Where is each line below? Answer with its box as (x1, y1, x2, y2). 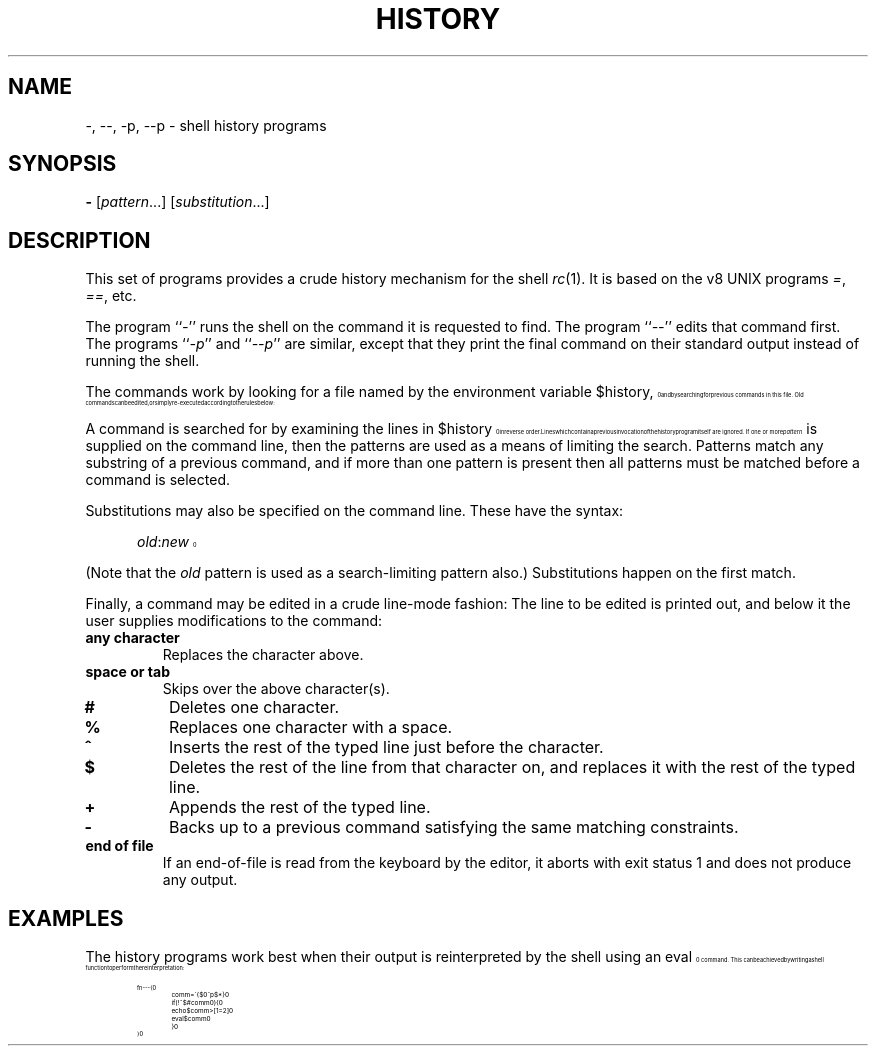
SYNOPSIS (8, 151, 117, 177)
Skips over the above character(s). (162, 680, 390, 698)
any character (85, 629, 180, 647)
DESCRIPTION (8, 227, 151, 253)
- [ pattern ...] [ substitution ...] (85, 193, 270, 211)
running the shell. (85, 352, 200, 370)
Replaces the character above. (162, 646, 364, 664)
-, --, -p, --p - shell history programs (85, 116, 327, 134)
